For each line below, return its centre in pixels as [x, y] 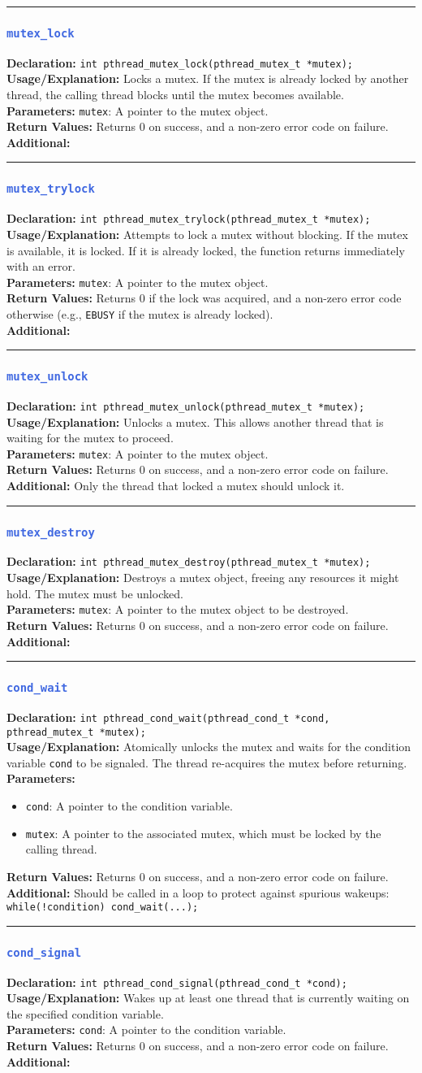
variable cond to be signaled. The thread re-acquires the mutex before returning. [207, 762]
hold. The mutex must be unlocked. [95, 593]
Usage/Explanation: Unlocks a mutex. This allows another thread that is [195, 421]
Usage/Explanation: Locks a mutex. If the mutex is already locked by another [208, 78]
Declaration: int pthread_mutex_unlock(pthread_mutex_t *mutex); [186, 405]
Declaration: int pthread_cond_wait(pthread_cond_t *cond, [168, 717]
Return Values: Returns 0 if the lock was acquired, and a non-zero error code [204, 298]
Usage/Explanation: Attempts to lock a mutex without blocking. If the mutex [207, 234]
